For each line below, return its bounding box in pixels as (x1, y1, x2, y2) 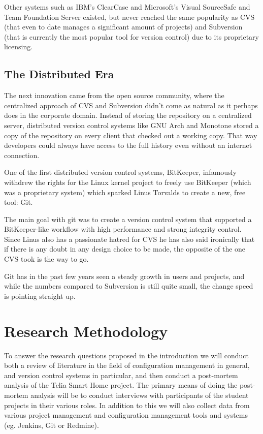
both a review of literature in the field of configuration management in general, (4, 360, 250, 370)
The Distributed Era (4, 66, 114, 82)
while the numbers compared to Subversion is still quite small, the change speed (4, 281, 253, 291)
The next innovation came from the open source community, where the (4, 90, 224, 101)
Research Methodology (4, 320, 168, 341)
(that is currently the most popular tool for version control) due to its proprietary (4, 31, 259, 42)
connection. (4, 149, 40, 160)
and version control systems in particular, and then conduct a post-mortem (4, 369, 238, 380)
